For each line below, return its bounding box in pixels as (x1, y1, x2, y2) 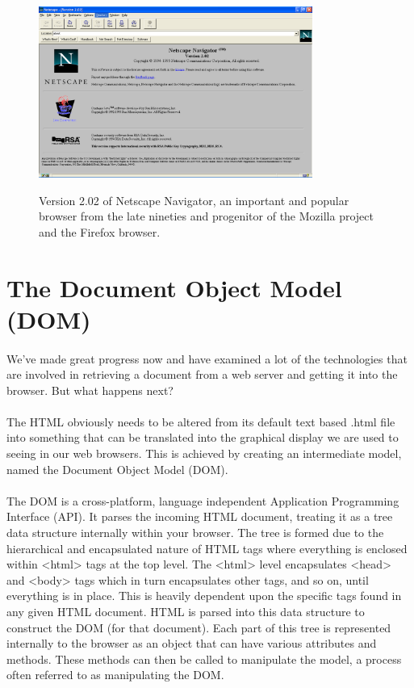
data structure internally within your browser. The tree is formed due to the (6, 524, 384, 541)
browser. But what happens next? (6, 381, 174, 398)
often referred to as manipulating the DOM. (6, 666, 224, 683)
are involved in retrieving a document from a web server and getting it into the (6, 366, 398, 383)
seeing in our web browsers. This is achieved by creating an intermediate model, (6, 445, 402, 462)
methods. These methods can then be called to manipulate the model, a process (6, 650, 402, 667)
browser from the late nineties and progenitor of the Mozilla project (39, 208, 374, 224)
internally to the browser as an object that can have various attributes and (6, 635, 377, 652)
